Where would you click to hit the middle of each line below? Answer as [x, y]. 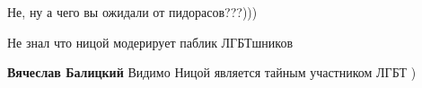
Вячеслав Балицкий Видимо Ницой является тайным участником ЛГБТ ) [212, 72]
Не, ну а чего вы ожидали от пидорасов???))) [132, 12]
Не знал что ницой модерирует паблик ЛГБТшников [150, 42]
